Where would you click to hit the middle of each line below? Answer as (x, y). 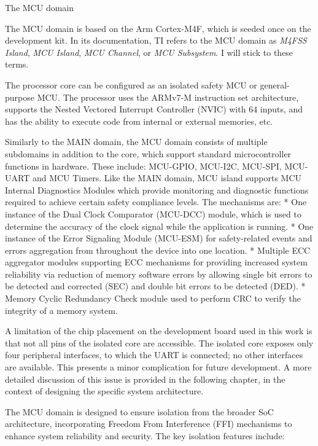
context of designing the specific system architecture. (104, 391)
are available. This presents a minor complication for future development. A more (158, 367)
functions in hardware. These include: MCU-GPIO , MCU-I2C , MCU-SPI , (143, 166)
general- (275, 84)
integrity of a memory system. (61, 310)
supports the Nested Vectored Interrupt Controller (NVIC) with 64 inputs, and (154, 109)
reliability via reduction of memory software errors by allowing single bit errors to (159, 274)
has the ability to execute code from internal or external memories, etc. (139, 121)
